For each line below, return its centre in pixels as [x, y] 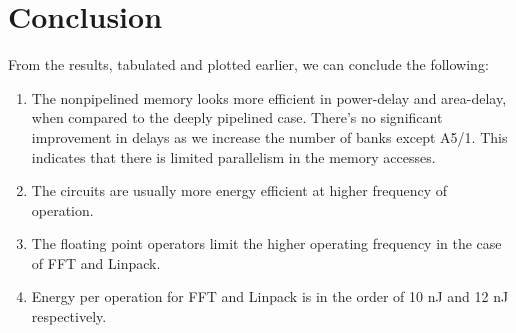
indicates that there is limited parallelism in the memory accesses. [233, 156]
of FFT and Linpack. [96, 262]
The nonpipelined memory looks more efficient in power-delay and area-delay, [269, 97]
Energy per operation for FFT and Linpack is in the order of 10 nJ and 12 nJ [270, 296]
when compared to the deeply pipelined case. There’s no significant [237, 117]
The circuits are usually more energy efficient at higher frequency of [239, 190]
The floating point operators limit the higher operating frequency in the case [266, 243]
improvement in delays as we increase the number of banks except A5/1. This [269, 136]
